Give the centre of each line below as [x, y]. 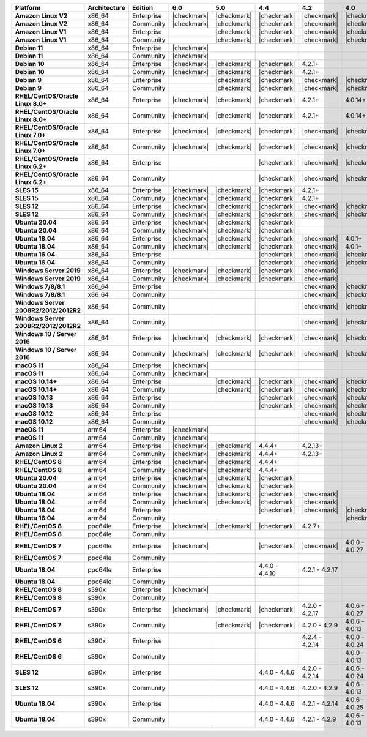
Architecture [106, 8]
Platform [28, 8]
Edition [143, 8]
